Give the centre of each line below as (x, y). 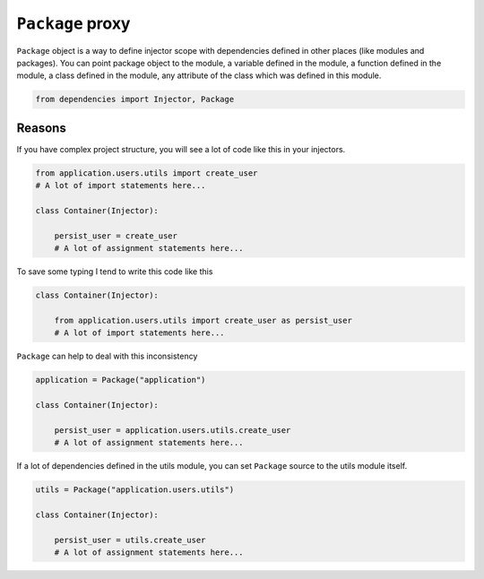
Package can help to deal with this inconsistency (107, 356)
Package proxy (73, 23)
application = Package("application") (121, 380)
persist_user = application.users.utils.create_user (173, 430)
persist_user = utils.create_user (130, 540)
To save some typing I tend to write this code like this (115, 272)
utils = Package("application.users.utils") (135, 490)
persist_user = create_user (116, 236)
